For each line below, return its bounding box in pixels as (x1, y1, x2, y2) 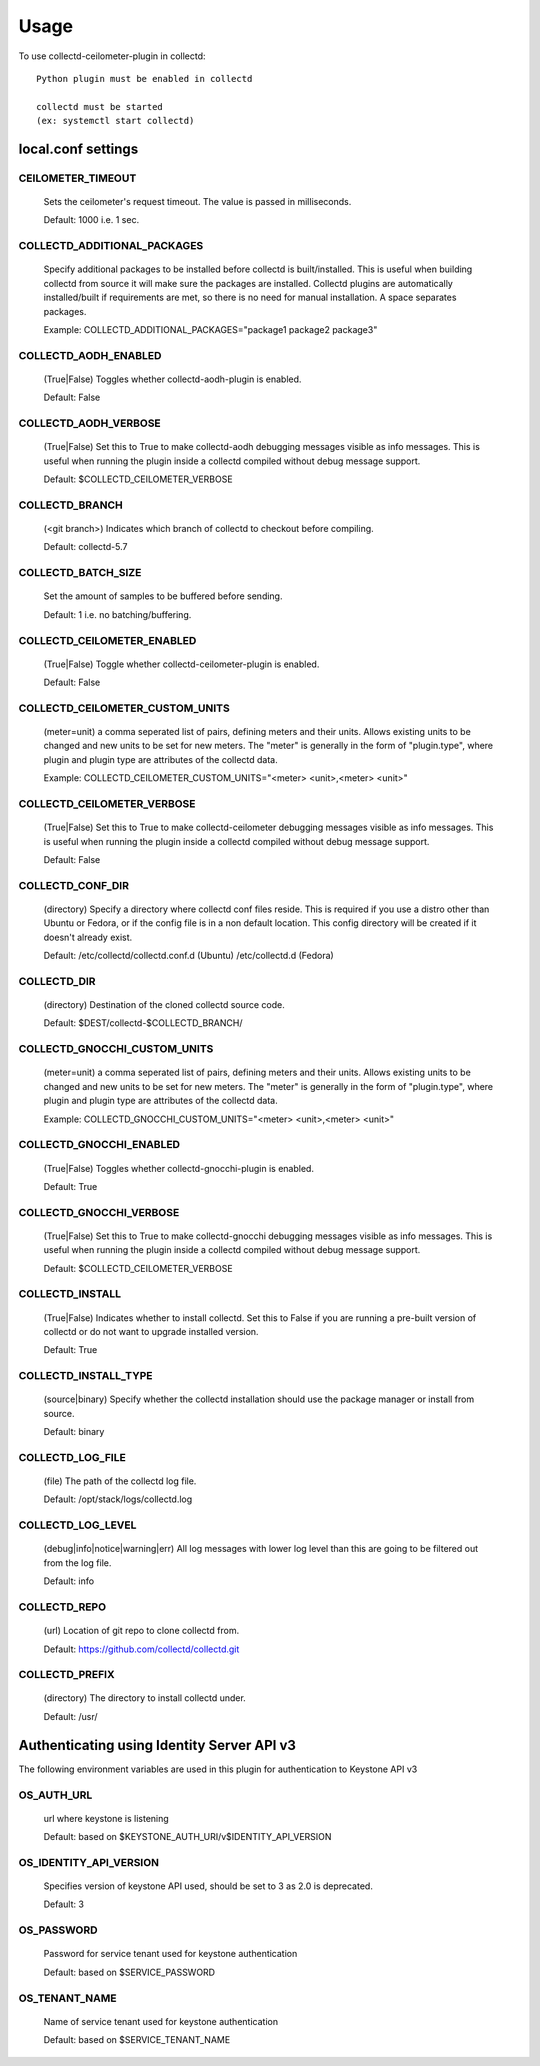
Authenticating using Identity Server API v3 (18, 1736, 297, 1754)
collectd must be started (36, 101, 164, 112)
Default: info (43, 1575, 95, 1587)
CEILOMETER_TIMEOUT (18, 171, 137, 185)
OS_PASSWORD (18, 1923, 99, 1937)
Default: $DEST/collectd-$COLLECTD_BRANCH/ (43, 1017, 243, 1029)
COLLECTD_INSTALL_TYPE (18, 1369, 153, 1383)
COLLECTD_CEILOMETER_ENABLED (18, 633, 197, 647)
